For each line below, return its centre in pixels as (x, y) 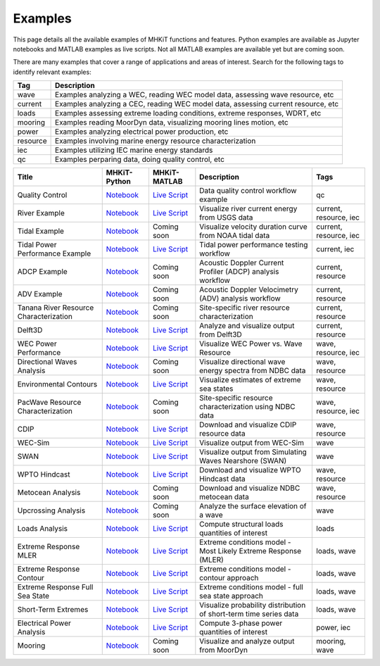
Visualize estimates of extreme (251, 380)
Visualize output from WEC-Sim (252, 443)
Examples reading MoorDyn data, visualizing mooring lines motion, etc (172, 122)
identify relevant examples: (52, 72)
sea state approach (231, 596)
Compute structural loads (241, 524)
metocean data (224, 497)
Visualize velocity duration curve (253, 227)
